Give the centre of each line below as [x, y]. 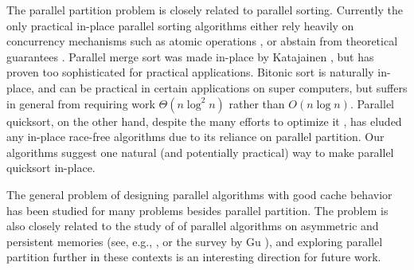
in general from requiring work [81, 103]
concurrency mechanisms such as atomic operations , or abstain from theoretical [202, 41]
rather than [257, 103]
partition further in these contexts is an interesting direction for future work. [194, 257]
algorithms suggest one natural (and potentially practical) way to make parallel [200, 152]
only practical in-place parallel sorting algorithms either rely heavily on [180, 25]
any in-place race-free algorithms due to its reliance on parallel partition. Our [195, 137]
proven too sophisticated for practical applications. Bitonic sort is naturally [190, 72]
